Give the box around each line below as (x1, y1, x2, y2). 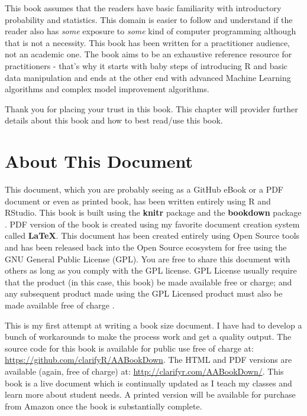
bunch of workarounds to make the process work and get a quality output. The (5, 330, 292, 343)
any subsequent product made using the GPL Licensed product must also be (5, 287, 283, 300)
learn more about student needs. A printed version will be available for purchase (5, 388, 296, 401)
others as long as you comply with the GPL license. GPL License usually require (5, 264, 297, 277)
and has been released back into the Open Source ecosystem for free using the (5, 241, 287, 253)
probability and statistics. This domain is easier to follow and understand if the (5, 13, 293, 25)
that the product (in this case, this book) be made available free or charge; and (5, 275, 292, 288)
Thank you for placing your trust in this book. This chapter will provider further (5, 102, 298, 115)
